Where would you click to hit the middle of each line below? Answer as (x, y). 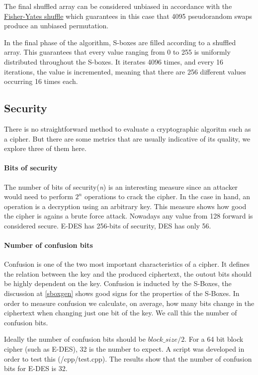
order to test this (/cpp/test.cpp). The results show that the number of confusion (128, 358)
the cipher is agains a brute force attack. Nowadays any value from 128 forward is (129, 216)
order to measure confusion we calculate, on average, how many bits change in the (129, 303)
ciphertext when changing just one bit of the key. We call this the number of (121, 313)
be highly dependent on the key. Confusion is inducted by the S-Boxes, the (118, 283)
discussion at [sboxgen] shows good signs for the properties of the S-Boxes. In (122, 293)
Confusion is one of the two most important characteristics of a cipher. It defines (127, 264)
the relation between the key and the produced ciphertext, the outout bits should (128, 273)
